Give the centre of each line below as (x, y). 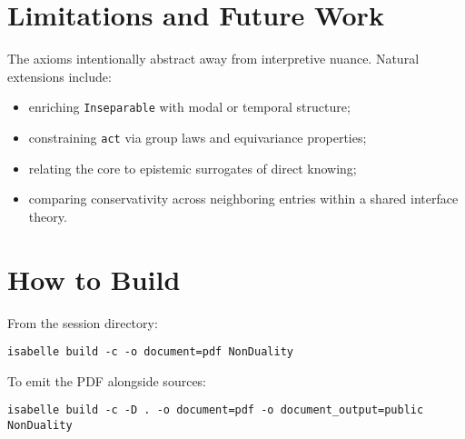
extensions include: (59, 76)
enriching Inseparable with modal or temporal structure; (189, 107)
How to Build (94, 279)
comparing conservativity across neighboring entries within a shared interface (243, 199)
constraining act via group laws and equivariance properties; (198, 137)
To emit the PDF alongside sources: (107, 380)
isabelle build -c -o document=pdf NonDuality (150, 352)
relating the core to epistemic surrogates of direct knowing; (193, 168)
